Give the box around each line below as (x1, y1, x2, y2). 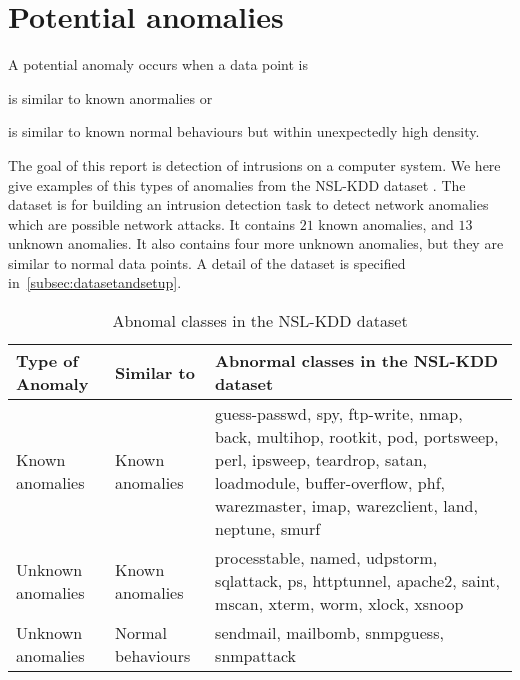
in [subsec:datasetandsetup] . (8, 272, 182, 293)
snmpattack (215, 644, 297, 668)
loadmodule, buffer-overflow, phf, (215, 471, 445, 495)
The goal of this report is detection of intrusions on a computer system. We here (8, 154, 501, 175)
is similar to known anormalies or (8, 87, 213, 108)
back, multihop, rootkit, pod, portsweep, (215, 425, 499, 449)
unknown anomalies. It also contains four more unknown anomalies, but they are (8, 233, 504, 254)
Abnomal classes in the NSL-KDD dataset (112, 309, 408, 333)
